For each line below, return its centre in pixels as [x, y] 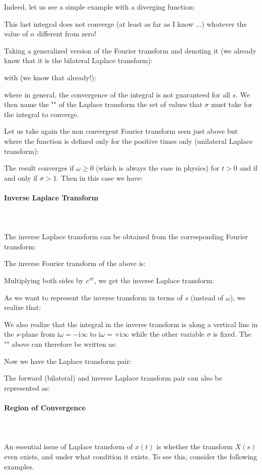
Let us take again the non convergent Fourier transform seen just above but [121, 131]
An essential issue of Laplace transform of [69, 446]
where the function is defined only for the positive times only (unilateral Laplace [128, 141]
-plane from [37, 334]
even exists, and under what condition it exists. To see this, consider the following [130, 456]
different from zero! [67, 34]
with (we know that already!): [50, 77]
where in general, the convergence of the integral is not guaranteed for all [117, 94]
